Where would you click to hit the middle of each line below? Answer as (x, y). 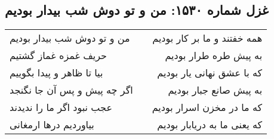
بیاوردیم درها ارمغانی (52, 125)
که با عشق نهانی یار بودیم (210, 73)
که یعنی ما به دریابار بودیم (210, 125)
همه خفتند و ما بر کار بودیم (207, 38)
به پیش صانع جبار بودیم (215, 90)
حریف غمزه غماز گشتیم (58, 55)
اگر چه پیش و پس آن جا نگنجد (71, 90)
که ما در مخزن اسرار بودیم (207, 107)
